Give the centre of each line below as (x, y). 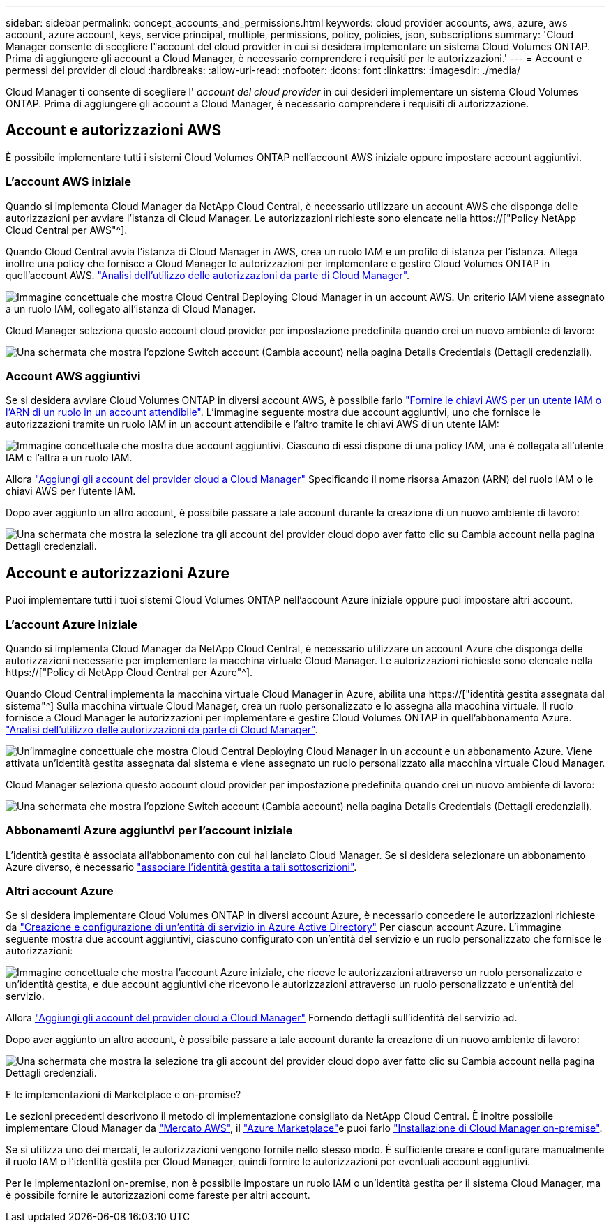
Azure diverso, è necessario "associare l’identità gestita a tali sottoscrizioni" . (181, 867)
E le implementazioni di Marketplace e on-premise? (123, 1095)
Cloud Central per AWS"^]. (67, 230)
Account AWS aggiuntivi (73, 376)
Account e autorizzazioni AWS (114, 130)
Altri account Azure (60, 891)
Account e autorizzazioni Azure (118, 573)
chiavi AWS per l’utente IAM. (71, 491)
